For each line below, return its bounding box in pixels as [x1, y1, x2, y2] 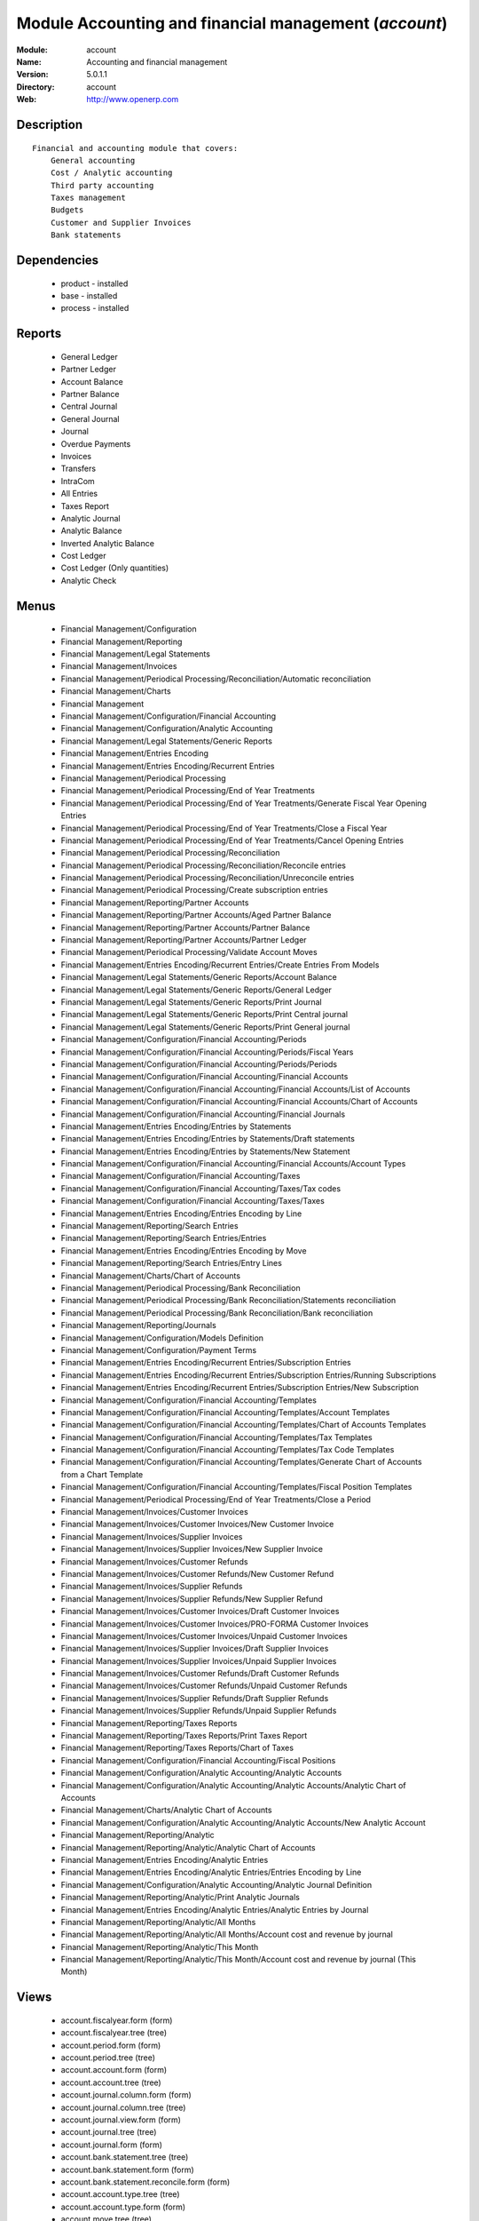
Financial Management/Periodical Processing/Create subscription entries [60, 885, 328, 896]
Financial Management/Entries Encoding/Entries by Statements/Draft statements [60, 1134, 355, 1144]
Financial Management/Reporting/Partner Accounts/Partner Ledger [60, 935, 307, 945]
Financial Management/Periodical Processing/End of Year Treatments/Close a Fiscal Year [60, 823, 388, 833]
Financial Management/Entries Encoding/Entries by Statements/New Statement [60, 1146, 350, 1157]
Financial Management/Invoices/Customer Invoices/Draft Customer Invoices [60, 1606, 340, 1617]
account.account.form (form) [60, 2065, 168, 2075]
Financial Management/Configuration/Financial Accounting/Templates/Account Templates [60, 1406, 390, 1417]
